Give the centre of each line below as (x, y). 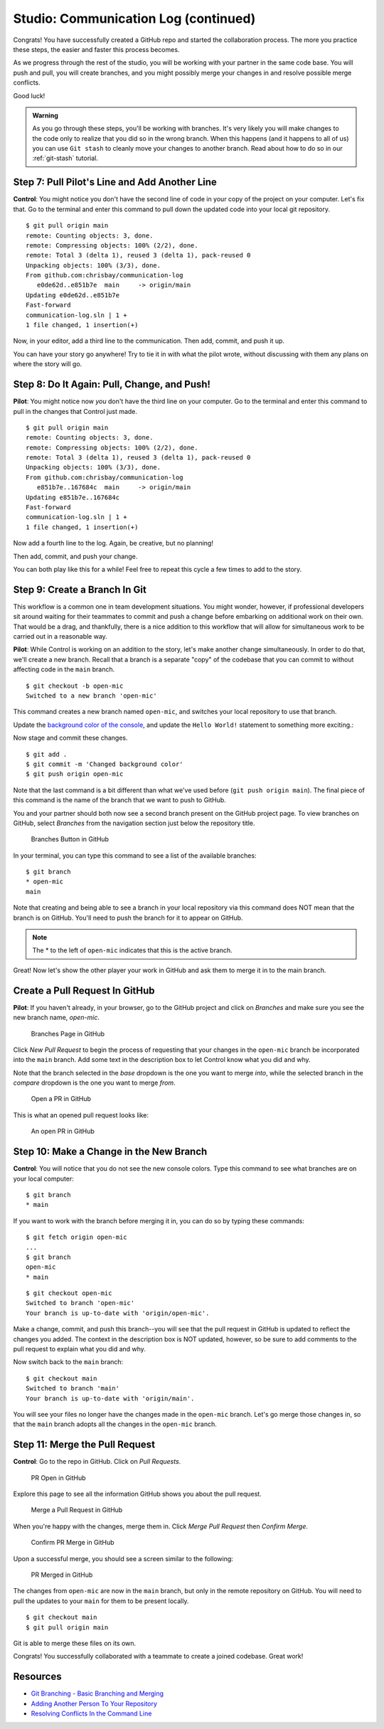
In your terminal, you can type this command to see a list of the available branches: (135, 855)
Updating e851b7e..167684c (73, 497)
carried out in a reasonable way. (60, 637)
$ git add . (47, 754)
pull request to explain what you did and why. (79, 1349)
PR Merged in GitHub (62, 1575)
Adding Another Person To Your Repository (94, 1703)
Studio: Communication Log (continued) (134, 18)
